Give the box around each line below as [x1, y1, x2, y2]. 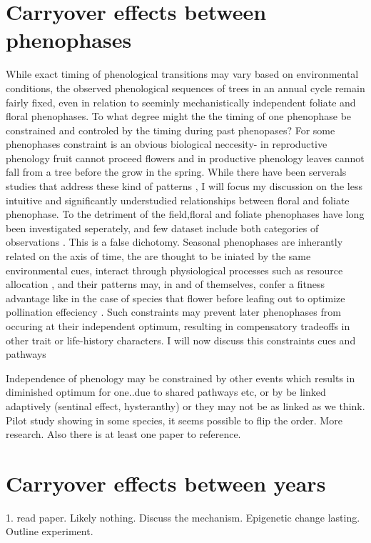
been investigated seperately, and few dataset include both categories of [6, 220, 319, 235]
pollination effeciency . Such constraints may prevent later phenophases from [6, 304, 341, 319]
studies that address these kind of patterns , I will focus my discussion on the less [6, 179, 362, 194]
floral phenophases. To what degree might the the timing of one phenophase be [6, 109, 352, 124]
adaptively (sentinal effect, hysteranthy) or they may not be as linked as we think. [6, 398, 365, 413]
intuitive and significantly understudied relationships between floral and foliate [6, 192, 350, 207]
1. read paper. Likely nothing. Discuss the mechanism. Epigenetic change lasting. [6, 509, 360, 524]
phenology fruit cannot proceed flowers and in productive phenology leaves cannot [6, 150, 365, 165]
